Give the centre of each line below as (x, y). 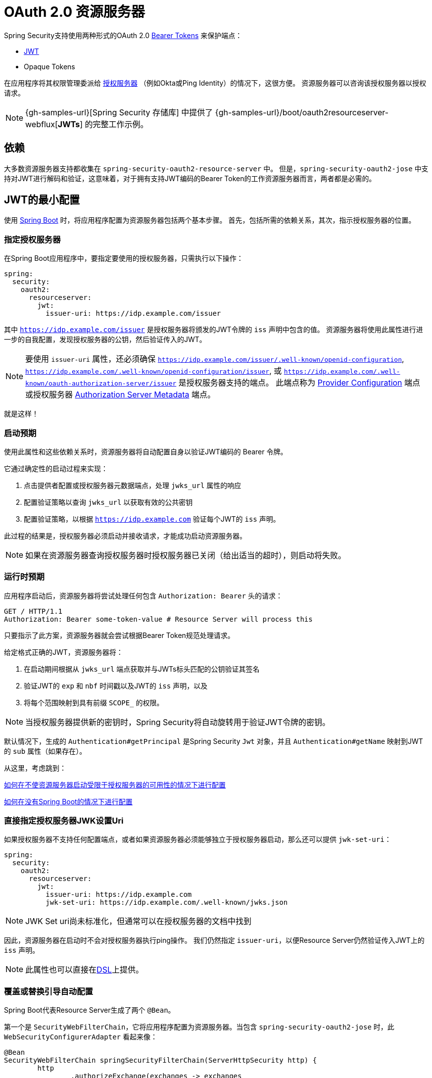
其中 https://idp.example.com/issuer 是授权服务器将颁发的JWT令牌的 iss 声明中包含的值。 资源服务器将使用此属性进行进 (214, 330)
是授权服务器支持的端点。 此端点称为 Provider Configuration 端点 (299, 383)
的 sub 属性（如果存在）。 (45, 751)
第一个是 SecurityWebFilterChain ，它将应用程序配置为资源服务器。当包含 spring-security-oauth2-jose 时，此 (199, 1027)
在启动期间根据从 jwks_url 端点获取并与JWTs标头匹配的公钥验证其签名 (142, 669)
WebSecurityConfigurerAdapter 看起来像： (81, 1037)
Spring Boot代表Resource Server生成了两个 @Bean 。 (90, 1010)
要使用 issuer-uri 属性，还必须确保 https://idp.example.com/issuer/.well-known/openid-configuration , (215, 359)
